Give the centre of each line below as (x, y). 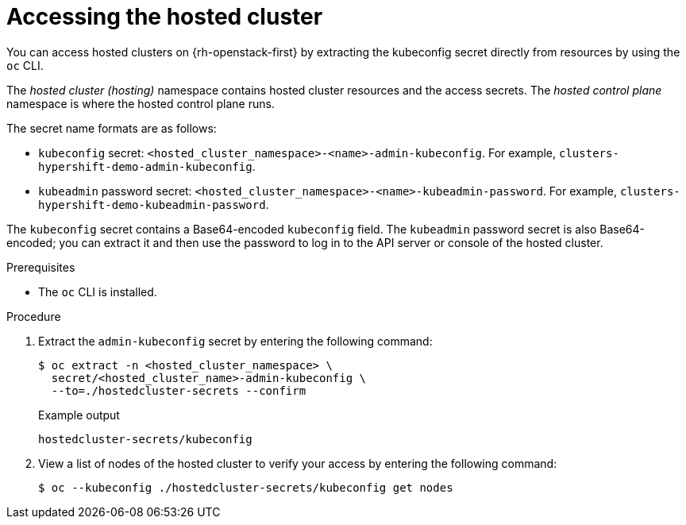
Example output (79, 415)
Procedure (34, 316)
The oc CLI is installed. (98, 291)
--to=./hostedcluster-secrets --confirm (179, 390)
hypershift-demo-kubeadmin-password (152, 205)
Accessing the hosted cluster (165, 17)
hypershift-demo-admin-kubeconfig (145, 166)
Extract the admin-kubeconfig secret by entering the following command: (235, 341)
